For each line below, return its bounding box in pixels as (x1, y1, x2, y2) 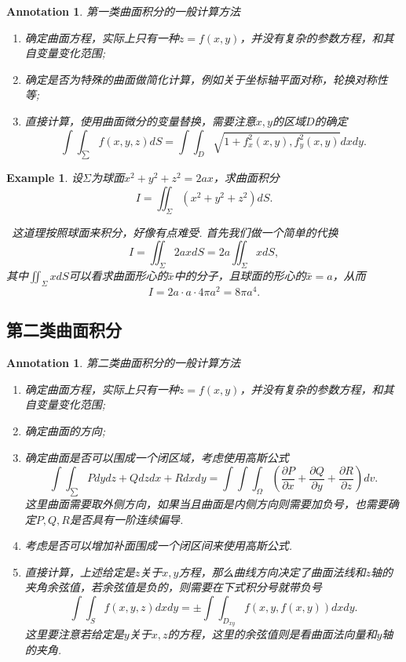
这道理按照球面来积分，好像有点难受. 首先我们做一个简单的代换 (12, 224, 338, 240)
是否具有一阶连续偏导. (69, 511, 184, 527)
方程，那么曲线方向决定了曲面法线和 (178, 563, 366, 580)
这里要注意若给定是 (24, 626, 124, 642)
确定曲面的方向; (24, 423, 106, 438)
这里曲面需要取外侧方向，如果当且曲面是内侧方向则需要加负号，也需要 (24, 495, 388, 511)
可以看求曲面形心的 (68, 267, 168, 284)
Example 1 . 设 (6, 169, 83, 186)
